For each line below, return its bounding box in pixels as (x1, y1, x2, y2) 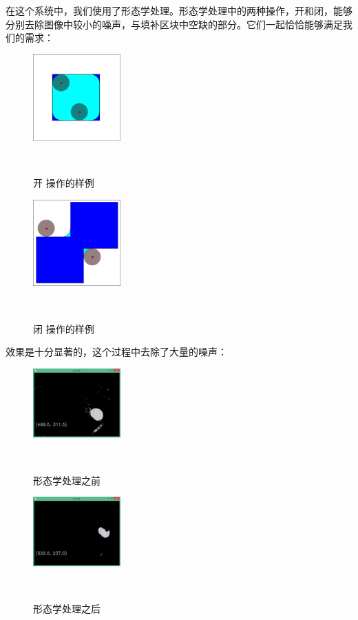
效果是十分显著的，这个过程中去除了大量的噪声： (6, 344, 227, 359)
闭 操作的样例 (33, 321, 94, 335)
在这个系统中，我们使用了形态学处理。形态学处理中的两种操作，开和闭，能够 (6, 3, 352, 17)
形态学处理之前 (33, 473, 101, 487)
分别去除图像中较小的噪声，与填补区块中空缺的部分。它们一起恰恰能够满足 (6, 17, 343, 31)
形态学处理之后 (33, 601, 101, 615)
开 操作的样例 (33, 176, 94, 190)
